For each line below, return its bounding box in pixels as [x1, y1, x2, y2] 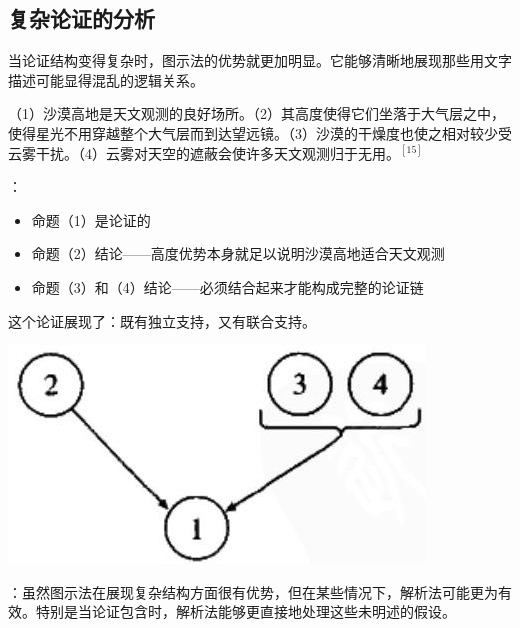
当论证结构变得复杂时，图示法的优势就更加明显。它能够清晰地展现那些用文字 [8, 50, 512, 71]
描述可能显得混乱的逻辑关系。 [8, 69, 204, 90]
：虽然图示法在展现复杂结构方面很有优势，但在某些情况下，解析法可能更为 [8, 581, 498, 602]
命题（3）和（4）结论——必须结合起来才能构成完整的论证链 [31, 276, 424, 297]
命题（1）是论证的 [31, 209, 151, 230]
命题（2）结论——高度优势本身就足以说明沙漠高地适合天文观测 [31, 243, 445, 264]
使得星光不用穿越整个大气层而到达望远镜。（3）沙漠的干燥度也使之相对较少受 [8, 122, 512, 143]
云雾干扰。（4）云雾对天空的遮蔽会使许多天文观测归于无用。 [8, 142, 400, 163]
